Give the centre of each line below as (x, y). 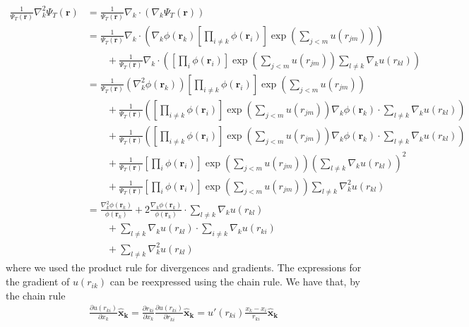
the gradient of (38, 282)
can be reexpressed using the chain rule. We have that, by (235, 282)
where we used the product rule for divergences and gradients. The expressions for (184, 267)
